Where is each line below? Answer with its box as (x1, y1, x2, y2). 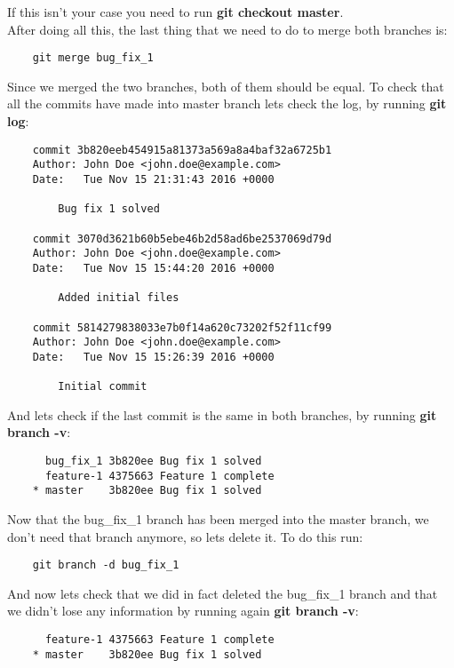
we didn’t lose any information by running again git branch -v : (7, 601, 359, 620)
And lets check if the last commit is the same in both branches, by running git (7, 405, 437, 424)
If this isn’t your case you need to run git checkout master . (7, 3, 344, 20)
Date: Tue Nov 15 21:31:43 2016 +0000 (32, 172, 275, 186)
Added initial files (58, 291, 179, 305)
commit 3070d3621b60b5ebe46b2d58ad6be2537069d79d (32, 232, 332, 245)
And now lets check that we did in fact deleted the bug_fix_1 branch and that (7, 584, 438, 602)
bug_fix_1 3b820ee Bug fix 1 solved (44, 454, 262, 467)
